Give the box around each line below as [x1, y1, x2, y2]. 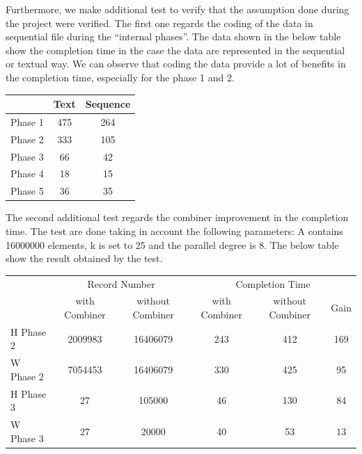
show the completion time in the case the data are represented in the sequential [6, 42, 345, 57]
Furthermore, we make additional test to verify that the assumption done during [6, 2, 349, 16]
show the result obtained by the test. [6, 251, 163, 266]
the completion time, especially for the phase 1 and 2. [6, 70, 235, 84]
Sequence [85, 97, 131, 111]
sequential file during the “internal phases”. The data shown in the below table [6, 29, 341, 44]
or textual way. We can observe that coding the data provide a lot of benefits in [6, 56, 346, 71]
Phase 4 [10, 166, 44, 181]
